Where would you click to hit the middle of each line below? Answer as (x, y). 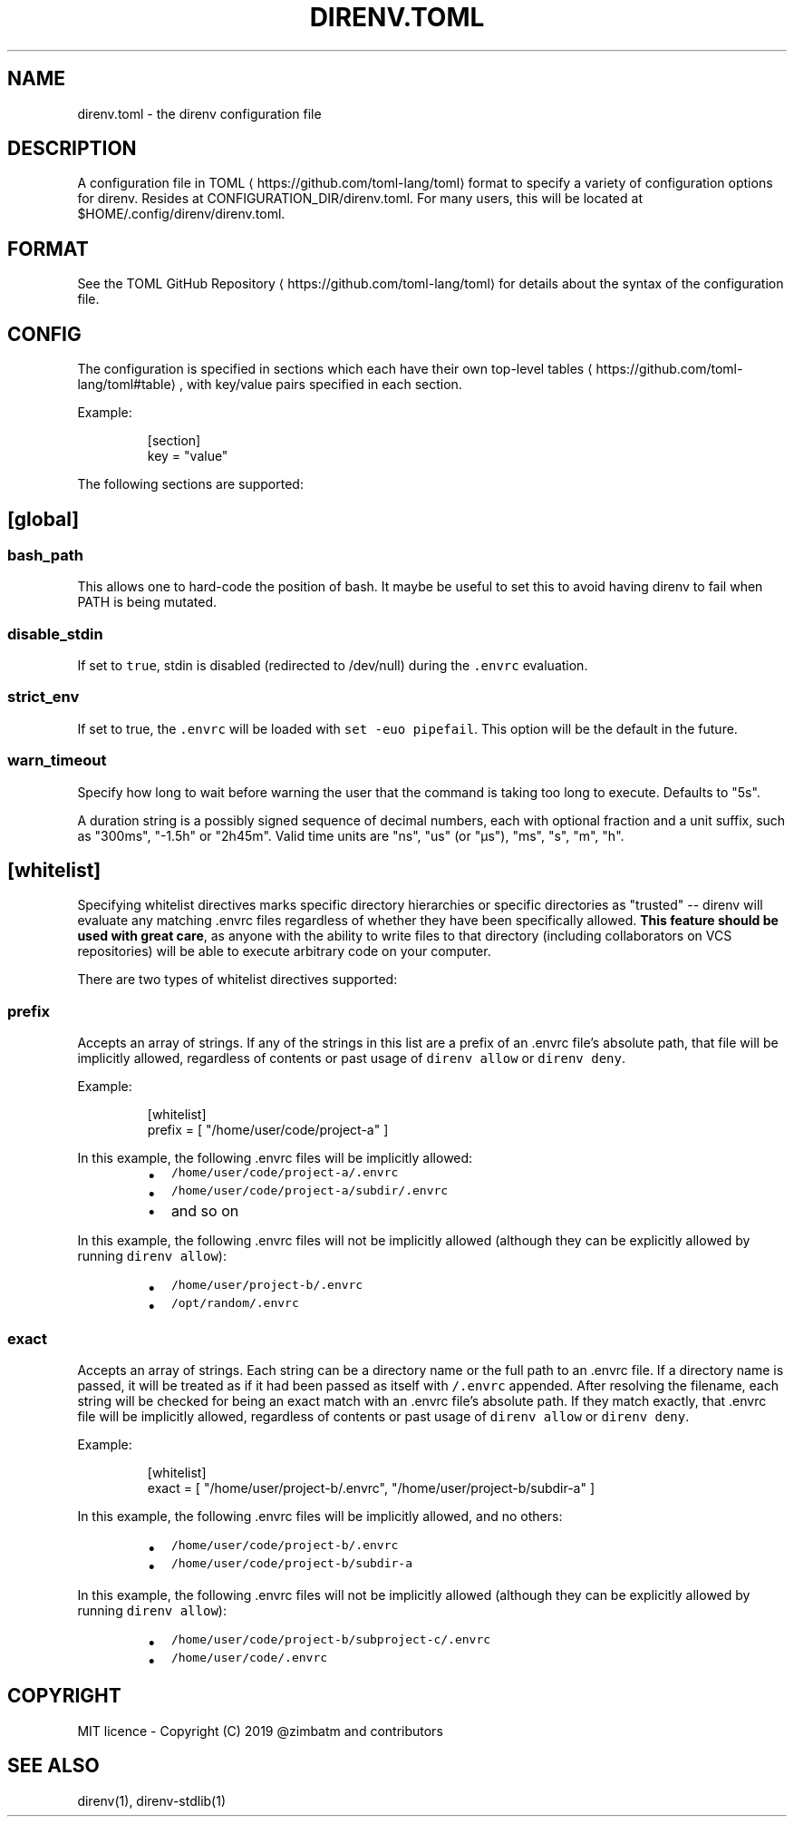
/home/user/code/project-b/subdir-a (291, 1563)
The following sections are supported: (190, 484)
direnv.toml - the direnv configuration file (199, 113)
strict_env (44, 697)
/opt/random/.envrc (235, 1303)
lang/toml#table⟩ (126, 385)
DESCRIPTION (72, 149)
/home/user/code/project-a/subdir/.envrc (310, 1191)
